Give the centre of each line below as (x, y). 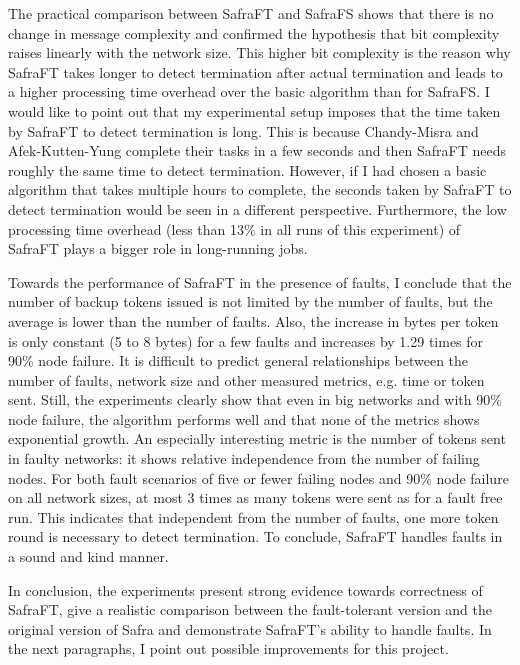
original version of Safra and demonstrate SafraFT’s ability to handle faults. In (250, 628)
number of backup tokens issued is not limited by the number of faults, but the (250, 301)
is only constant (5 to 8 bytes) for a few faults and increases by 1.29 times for (246, 340)
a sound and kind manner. (88, 556)
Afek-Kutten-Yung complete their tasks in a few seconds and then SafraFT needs (257, 150)
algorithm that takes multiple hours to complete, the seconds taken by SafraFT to (260, 189)
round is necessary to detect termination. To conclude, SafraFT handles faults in (255, 536)
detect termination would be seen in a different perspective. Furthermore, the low (257, 208)
